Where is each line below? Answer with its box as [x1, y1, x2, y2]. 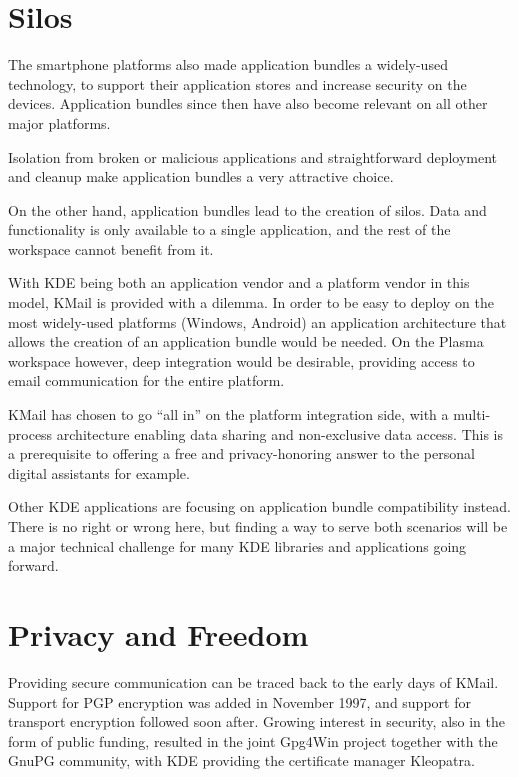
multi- [453, 404, 491, 425]
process [8, 423, 53, 444]
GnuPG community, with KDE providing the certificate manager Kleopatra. [8, 750, 475, 771]
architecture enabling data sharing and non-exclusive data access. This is [56, 423, 504, 444]
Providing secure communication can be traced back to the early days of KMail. [8, 671, 499, 692]
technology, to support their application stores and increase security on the [8, 73, 467, 94]
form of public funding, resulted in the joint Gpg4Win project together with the [8, 730, 498, 751]
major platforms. [8, 112, 111, 133]
